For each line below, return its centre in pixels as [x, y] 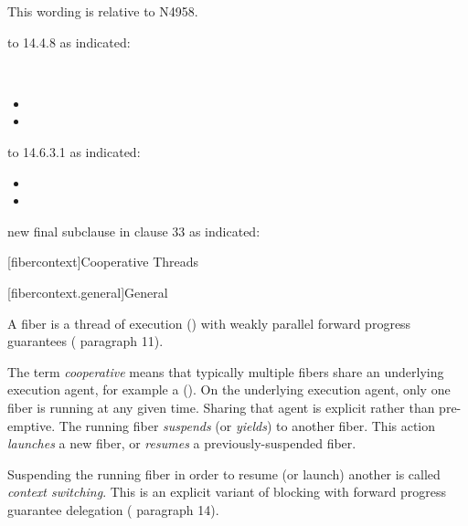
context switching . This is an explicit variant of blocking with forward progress [227, 492]
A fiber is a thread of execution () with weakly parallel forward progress [209, 323]
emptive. [32, 425]
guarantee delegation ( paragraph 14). [113, 509]
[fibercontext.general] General [88, 292]
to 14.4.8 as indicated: [69, 42]
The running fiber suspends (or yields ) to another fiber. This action [247, 425]
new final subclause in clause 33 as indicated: [134, 231]
